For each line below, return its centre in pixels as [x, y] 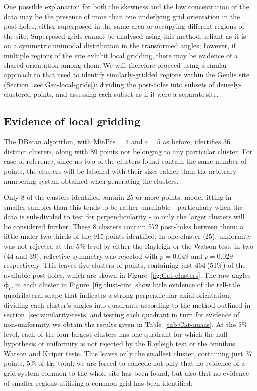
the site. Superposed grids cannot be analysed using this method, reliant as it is [125, 35]
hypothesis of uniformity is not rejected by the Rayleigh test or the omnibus [120, 344]
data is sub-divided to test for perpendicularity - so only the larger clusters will [124, 217]
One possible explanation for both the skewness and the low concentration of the [127, 6]
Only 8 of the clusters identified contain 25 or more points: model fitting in [118, 197]
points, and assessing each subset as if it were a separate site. [126, 94]
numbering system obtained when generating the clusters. [91, 180]
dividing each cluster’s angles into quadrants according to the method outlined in [127, 304]
